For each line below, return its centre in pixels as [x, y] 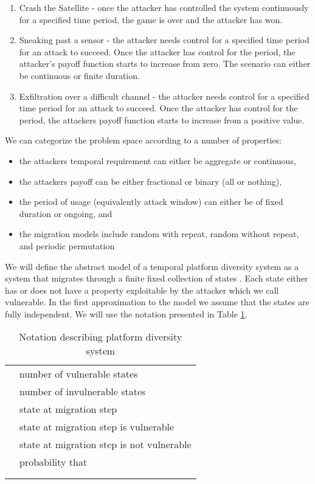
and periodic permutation [67, 245]
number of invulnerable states [83, 392]
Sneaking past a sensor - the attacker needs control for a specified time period [164, 40]
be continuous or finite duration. [79, 75]
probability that [54, 462]
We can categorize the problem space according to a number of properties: [143, 140]
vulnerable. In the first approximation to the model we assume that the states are [157, 302]
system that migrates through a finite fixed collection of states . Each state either [157, 278]
